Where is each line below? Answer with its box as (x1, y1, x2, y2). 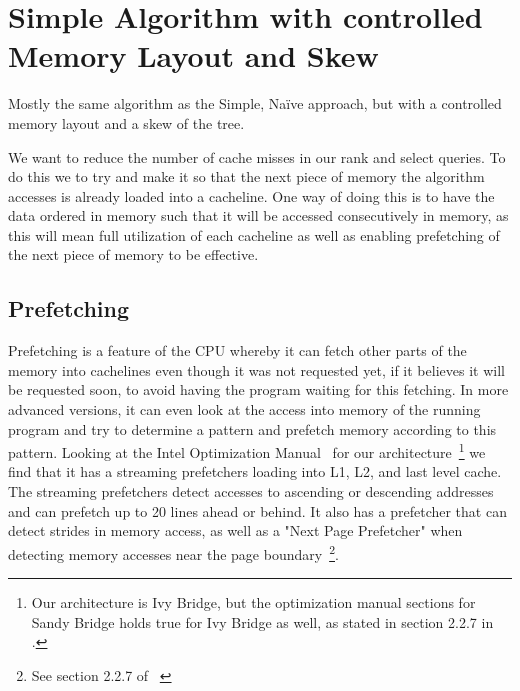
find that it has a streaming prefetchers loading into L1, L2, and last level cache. (8, 461, 502, 482)
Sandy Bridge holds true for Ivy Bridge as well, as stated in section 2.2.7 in (31, 611, 494, 632)
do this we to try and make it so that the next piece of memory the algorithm (8, 166, 485, 187)
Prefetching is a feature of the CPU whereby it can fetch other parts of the (8, 340, 467, 361)
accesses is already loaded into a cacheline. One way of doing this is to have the (8, 185, 495, 206)
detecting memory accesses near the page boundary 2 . (8, 540, 339, 564)
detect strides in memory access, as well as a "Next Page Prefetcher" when (8, 520, 463, 541)
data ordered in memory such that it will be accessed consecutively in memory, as (8, 205, 509, 226)
